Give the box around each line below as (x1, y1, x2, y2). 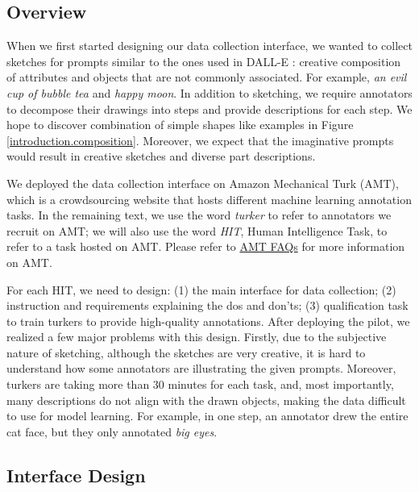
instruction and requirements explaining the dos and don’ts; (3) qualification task (6, 297, 409, 314)
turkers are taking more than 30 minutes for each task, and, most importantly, (6, 376, 394, 393)
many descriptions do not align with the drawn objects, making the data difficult (6, 391, 406, 408)
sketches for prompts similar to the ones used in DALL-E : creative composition (6, 52, 401, 69)
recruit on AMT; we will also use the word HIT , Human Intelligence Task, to (6, 222, 388, 239)
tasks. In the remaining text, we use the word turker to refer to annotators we (6, 206, 392, 223)
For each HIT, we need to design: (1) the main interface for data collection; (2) (6, 281, 396, 298)
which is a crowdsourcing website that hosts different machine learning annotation (6, 190, 412, 207)
